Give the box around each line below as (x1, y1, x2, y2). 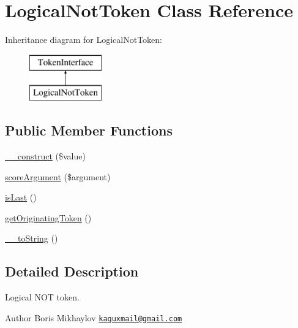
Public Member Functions (5, 121, 173, 140)
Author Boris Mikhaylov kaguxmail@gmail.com (5, 311, 182, 324)
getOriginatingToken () (5, 211, 92, 224)
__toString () (5, 232, 58, 245)
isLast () (5, 191, 37, 204)
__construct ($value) (5, 150, 86, 162)
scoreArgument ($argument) (5, 170, 111, 183)
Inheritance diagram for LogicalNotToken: (5, 33, 162, 46)
